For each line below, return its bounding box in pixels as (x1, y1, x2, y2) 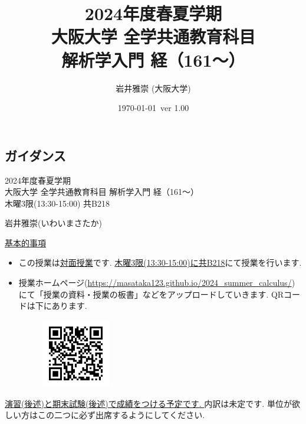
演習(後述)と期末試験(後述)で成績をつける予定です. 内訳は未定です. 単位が (5, 397, 292, 409)
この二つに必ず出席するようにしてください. (37, 409, 205, 421)
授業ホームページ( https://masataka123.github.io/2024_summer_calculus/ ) (18, 276, 295, 289)
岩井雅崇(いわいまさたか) (5, 217, 102, 229)
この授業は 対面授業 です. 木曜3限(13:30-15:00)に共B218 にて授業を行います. (18, 256, 302, 269)
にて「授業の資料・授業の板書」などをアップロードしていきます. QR (18, 288, 284, 300)
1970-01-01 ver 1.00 (117, 102, 189, 114)
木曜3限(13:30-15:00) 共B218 (5, 197, 110, 209)
